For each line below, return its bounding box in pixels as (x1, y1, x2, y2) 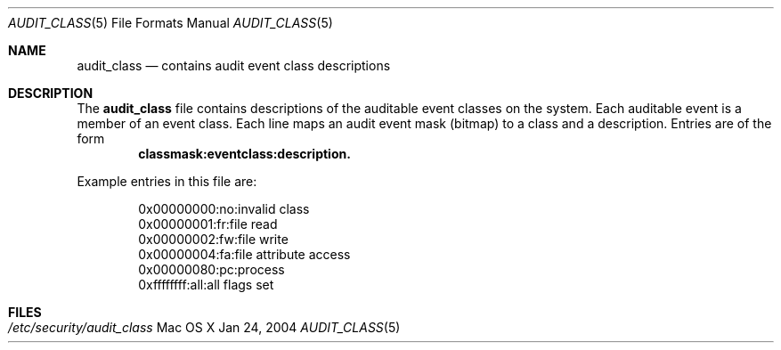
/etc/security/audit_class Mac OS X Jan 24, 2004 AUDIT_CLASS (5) (8, 320, 401, 335)
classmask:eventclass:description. (138, 146, 351, 161)
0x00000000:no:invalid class (138, 201, 310, 216)
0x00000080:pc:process (138, 262, 285, 277)
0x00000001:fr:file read (138, 216, 278, 232)
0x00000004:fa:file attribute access (138, 247, 351, 262)
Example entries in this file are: (77, 174, 257, 189)
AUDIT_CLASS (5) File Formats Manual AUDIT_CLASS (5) (8, 15, 333, 30)
